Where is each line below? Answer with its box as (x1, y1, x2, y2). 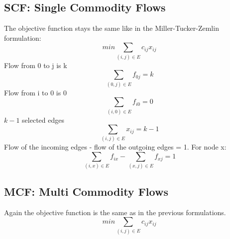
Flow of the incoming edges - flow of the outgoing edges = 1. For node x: (4, 142, 227, 152)
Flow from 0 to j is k (4, 60, 67, 70)
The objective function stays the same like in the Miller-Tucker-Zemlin (4, 23, 219, 33)
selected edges (22, 114, 64, 125)
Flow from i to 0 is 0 (4, 87, 67, 97)
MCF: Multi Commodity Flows (4, 183, 168, 199)
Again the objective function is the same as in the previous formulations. (4, 207, 226, 217)
